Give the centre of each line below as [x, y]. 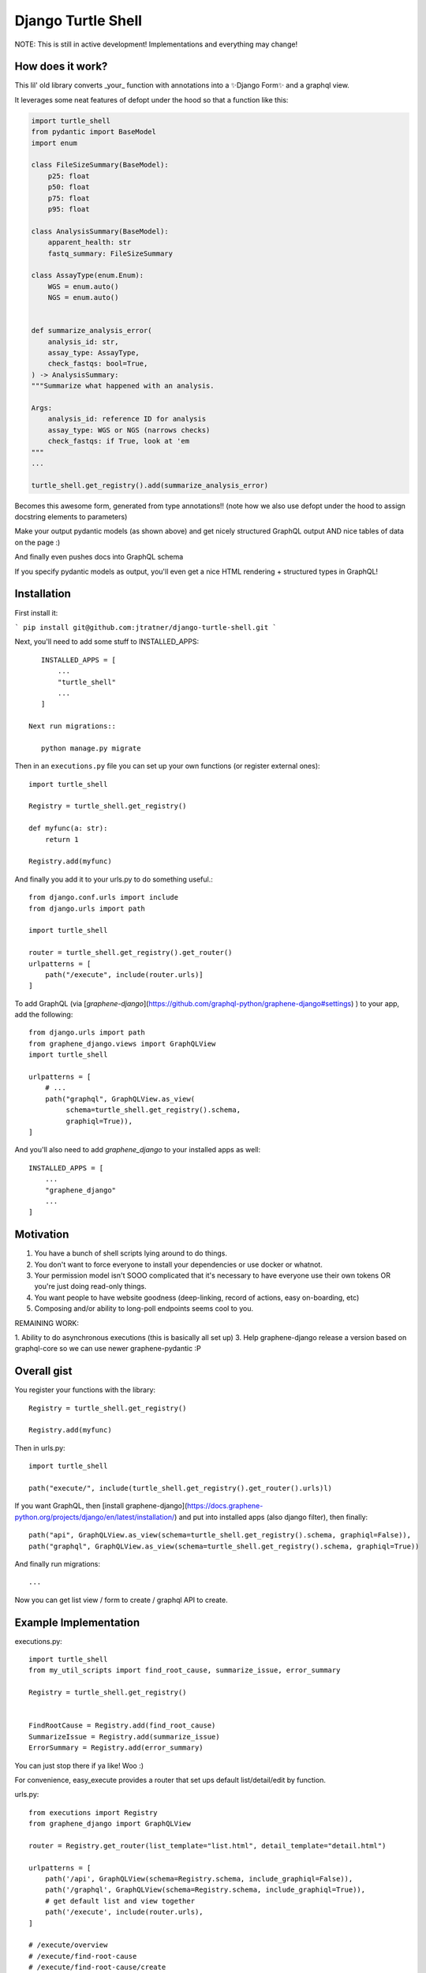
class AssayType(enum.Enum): [88, 275]
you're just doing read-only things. [91, 1286]
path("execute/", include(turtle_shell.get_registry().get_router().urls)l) [181, 1488]
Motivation [42, 1235]
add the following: [44, 1015]
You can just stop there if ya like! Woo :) [79, 1765]
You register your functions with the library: [85, 1390]
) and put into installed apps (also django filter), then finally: [271, 1517]
